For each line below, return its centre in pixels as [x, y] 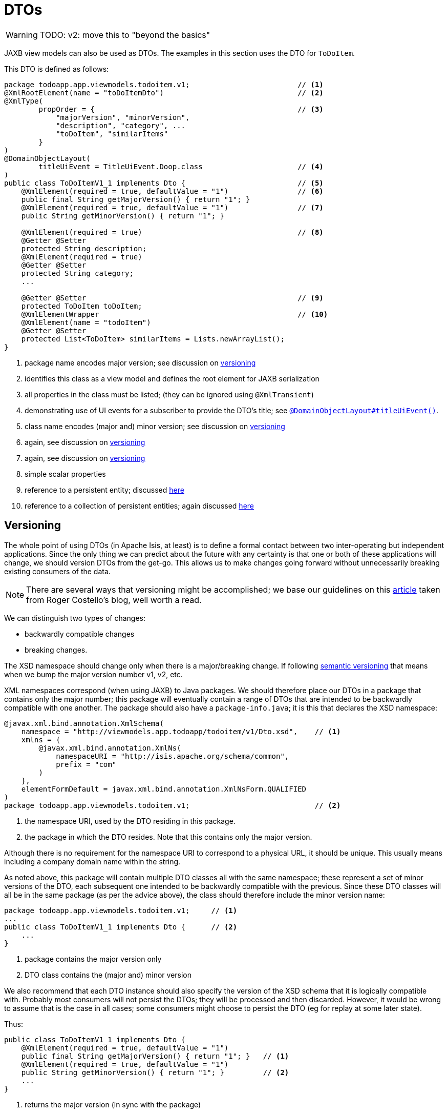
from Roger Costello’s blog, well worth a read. [114, 600]
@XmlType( [24, 101]
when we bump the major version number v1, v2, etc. [93, 674]
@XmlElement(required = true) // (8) [172, 232]
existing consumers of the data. [57, 571]
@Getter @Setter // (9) [172, 298]
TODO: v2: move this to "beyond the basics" [125, 35]
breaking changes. [56, 650]
